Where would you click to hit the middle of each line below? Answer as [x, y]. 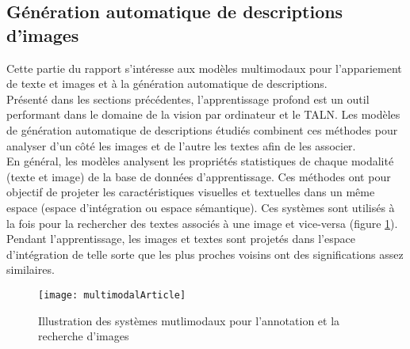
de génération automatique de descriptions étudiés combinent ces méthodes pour [202, 129]
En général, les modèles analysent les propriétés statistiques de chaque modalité [200, 161]
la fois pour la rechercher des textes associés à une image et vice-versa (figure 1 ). [202, 223]
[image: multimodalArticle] [112, 295]
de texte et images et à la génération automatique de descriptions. [167, 83]
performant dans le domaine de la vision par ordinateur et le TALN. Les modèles [203, 114]
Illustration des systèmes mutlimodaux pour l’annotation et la [189, 320]
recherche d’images [84, 336]
